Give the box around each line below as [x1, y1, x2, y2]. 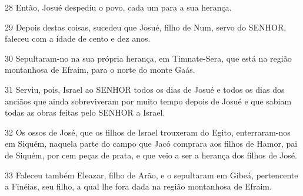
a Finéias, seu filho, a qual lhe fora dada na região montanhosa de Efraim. [5, 180, 272, 192]
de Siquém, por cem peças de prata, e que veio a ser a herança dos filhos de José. [5, 148, 297, 161]
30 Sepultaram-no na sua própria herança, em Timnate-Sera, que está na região [5, 52, 292, 64]
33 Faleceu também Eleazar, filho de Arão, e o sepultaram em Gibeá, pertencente [5, 168, 298, 181]
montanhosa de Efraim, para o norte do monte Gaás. [5, 63, 195, 76]
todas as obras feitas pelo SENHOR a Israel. [5, 106, 165, 119]
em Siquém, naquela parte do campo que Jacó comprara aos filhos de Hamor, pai [5, 137, 298, 150]
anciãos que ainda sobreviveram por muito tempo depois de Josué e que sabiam [5, 94, 292, 107]
